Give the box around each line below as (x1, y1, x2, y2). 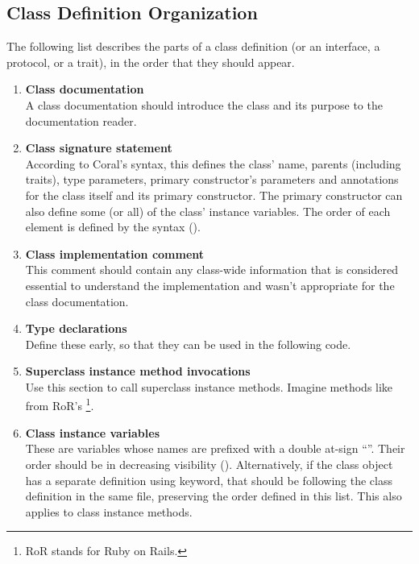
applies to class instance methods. (25, 503, 193, 520)
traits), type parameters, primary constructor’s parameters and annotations (25, 171, 399, 188)
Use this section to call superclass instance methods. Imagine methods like (25, 378, 393, 395)
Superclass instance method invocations (25, 363, 251, 379)
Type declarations (25, 320, 127, 337)
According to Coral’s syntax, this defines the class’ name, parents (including (25, 155, 401, 172)
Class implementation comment (25, 245, 205, 262)
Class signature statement (25, 139, 172, 156)
